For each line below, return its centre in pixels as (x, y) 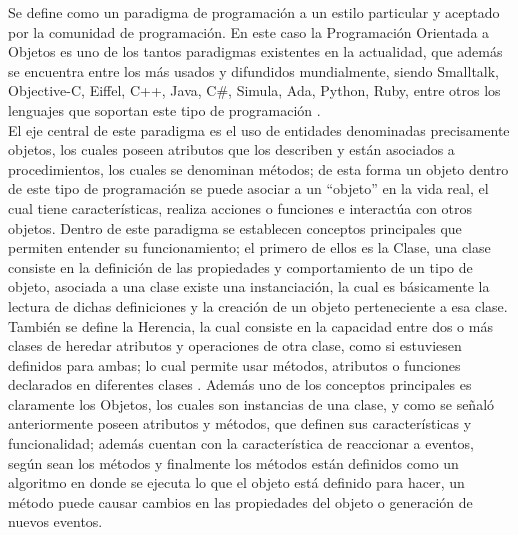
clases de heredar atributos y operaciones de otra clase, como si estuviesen (235, 345)
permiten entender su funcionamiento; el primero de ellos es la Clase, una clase (249, 247)
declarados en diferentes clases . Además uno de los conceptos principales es (240, 384)
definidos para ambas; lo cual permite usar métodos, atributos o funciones (234, 364)
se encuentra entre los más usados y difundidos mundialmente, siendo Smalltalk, (254, 70)
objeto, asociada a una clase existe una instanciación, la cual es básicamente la (249, 286)
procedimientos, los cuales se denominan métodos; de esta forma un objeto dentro (258, 168)
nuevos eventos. (55, 521)
